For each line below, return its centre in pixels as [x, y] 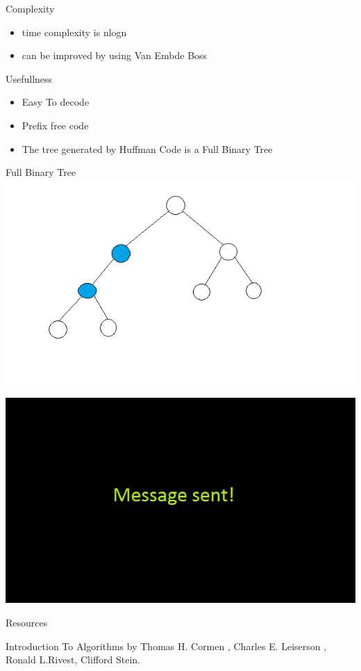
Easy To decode [56, 102]
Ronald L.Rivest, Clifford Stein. [73, 660]
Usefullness [29, 78]
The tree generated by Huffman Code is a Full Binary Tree [147, 148]
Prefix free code [55, 125]
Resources [27, 622]
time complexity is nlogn [74, 32]
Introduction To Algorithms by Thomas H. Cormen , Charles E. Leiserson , [166, 646]
